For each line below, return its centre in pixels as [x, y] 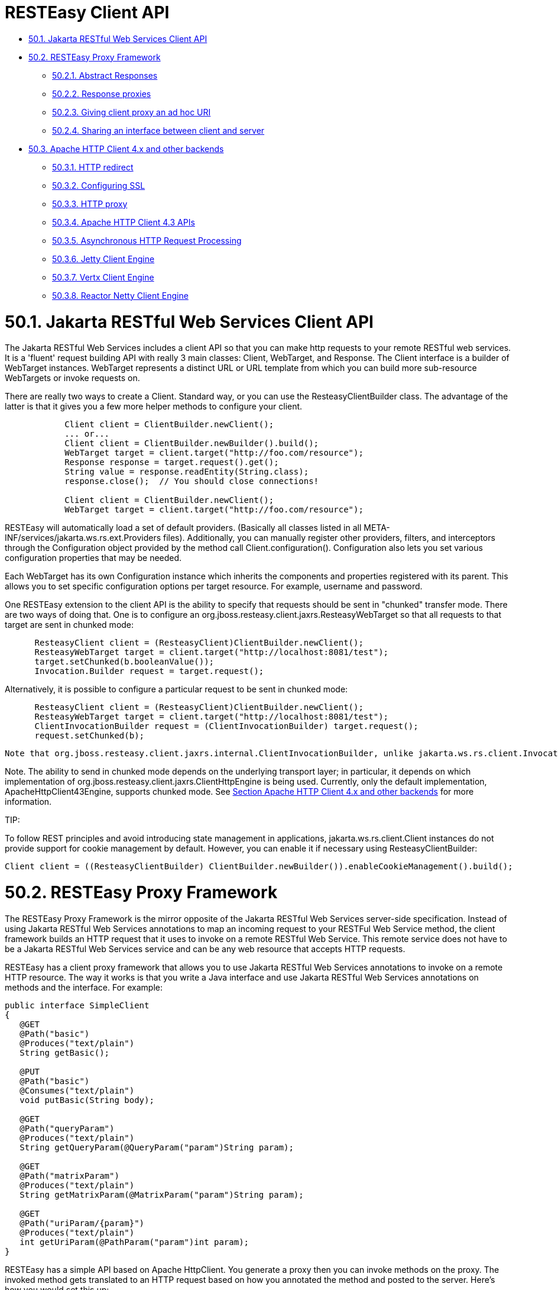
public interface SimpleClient [77, 1005]
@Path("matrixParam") [69, 1175]
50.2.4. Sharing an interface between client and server [158, 130]
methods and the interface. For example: [84, 987]
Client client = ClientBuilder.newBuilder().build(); [192, 444]
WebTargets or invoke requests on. [72, 378]
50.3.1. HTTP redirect [93, 167]
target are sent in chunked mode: [69, 625]
